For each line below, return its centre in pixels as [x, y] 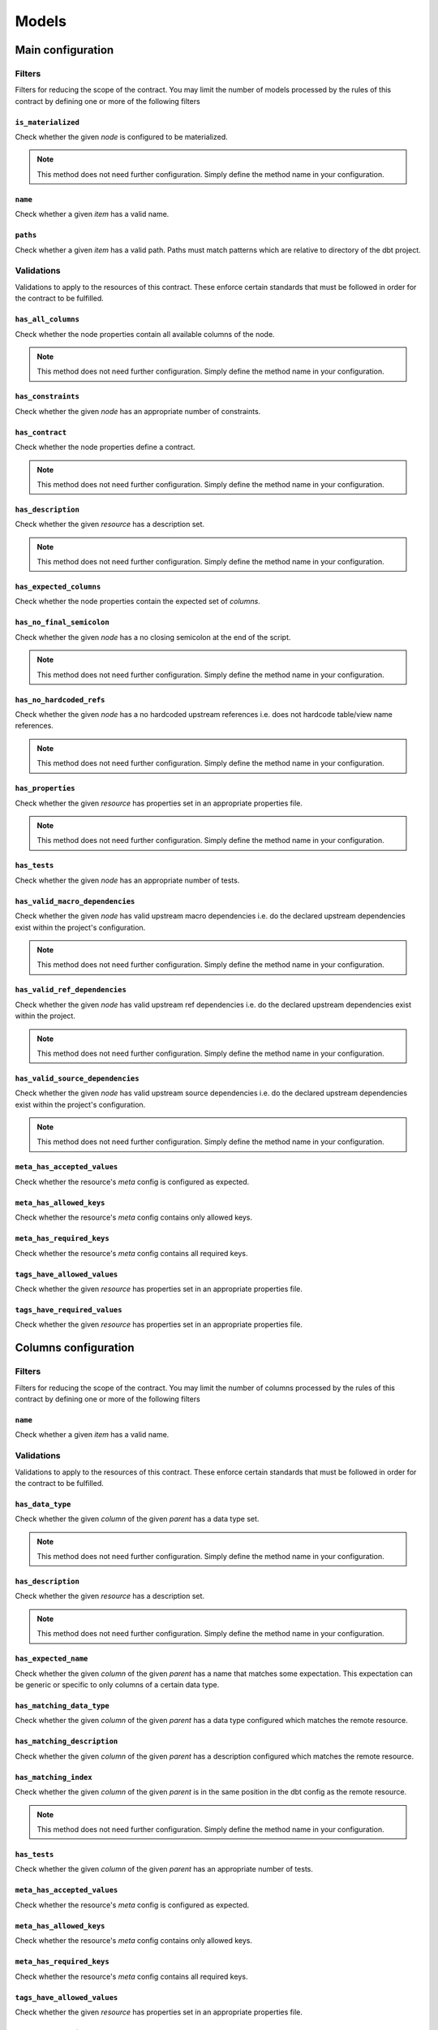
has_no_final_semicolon [62, 622]
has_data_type [43, 1504]
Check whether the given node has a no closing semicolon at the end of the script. [153, 637]
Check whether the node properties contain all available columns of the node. [145, 334]
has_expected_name [52, 1659]
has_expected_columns [58, 587]
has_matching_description [67, 1741]
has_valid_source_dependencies [77, 1078]
